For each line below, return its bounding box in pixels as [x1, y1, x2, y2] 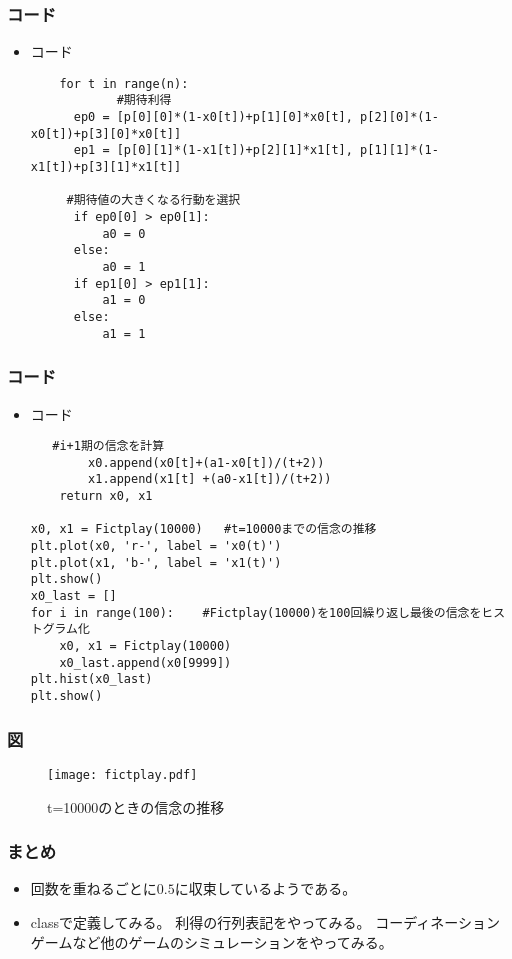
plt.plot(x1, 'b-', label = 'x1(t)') [30, 555, 282, 570]
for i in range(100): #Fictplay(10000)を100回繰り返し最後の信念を [30, 605, 482, 620]
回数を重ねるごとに [30, 878, 157, 899]
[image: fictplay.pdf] [47, 767, 198, 782]
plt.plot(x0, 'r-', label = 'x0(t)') [30, 539, 282, 554]
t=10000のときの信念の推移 [47, 796, 225, 817]
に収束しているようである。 [174, 878, 357, 899]
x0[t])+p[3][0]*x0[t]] [30, 126, 182, 141]
